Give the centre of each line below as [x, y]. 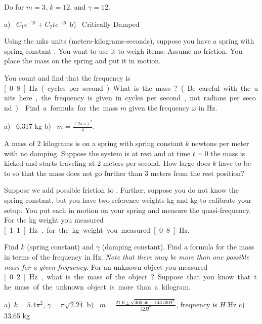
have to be [235, 163]
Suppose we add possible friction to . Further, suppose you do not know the [121, 190]
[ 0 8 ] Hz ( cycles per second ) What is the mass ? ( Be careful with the [127, 87]
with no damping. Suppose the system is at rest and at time [97, 153]
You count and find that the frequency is [67, 77]
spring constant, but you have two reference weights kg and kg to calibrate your [128, 200]
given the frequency [159, 107]
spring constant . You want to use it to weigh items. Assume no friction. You [123, 50]
